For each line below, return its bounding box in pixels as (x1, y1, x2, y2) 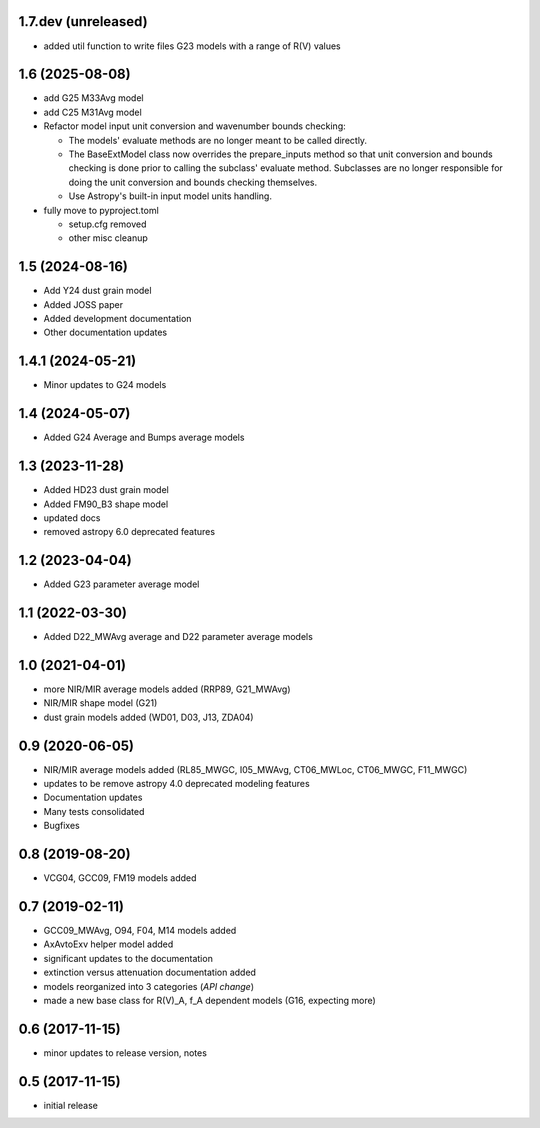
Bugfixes (43, 820, 80, 832)
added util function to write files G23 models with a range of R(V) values (43, 40, 342, 52)
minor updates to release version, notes (43, 1046, 207, 1059)
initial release (43, 1099, 99, 1111)
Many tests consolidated (43, 805, 145, 817)
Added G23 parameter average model (43, 578, 200, 590)
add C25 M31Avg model (43, 106, 142, 118)
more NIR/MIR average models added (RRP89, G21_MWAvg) (43, 683, 291, 695)
